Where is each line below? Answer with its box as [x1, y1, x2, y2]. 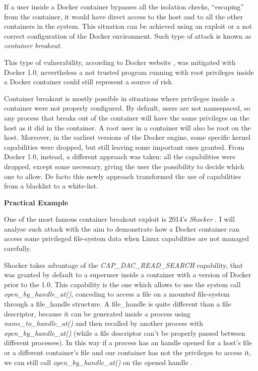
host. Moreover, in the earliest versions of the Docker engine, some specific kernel [4, 132, 251, 142]
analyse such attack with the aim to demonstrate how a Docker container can [4, 223, 240, 234]
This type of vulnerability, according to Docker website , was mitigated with [4, 57, 236, 67]
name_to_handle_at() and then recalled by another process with [4, 318, 203, 328]
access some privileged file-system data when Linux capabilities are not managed [4, 233, 249, 244]
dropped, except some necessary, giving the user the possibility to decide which [4, 161, 244, 171]
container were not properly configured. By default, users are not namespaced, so [4, 103, 251, 113]
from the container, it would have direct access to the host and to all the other [4, 11, 243, 21]
